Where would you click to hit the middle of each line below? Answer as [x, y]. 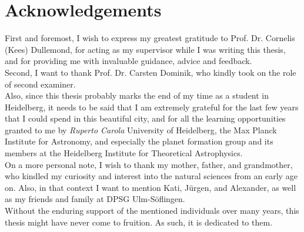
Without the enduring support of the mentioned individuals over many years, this [152, 211]
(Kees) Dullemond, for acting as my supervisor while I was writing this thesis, [145, 49]
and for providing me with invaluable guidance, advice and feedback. [128, 61]
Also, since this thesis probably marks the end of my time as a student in [137, 95]
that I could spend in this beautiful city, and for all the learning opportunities [145, 118]
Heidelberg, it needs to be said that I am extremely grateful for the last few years [152, 107]
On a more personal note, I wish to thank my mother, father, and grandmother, [149, 164]
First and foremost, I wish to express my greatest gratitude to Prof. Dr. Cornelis [150, 38]
